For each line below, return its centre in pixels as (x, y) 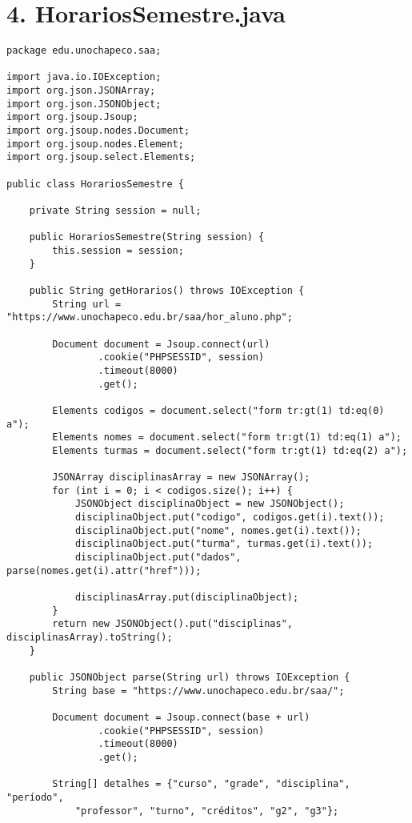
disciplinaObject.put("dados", (158, 558)
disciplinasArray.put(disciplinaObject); (187, 598)
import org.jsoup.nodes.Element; (95, 144)
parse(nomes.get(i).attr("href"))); (104, 570)
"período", (35, 797)
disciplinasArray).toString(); (90, 637)
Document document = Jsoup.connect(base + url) (181, 717)
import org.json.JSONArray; (81, 91)
